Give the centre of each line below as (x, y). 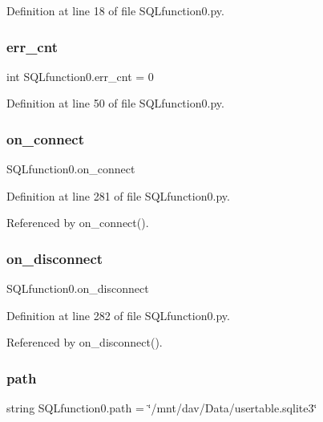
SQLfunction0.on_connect (71, 169)
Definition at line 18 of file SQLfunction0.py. (115, 10)
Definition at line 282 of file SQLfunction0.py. (118, 315)
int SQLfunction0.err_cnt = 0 (80, 76)
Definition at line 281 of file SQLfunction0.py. (118, 195)
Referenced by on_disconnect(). (85, 342)
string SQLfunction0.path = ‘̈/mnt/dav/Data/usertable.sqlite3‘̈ (162, 408)
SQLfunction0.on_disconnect (78, 288)
